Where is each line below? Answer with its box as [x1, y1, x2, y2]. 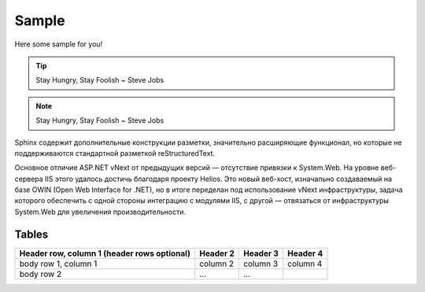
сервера [14, 174, 43, 183]
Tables [14, 227, 49, 241]
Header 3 [242, 248, 279, 259]
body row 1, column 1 [19, 258, 98, 269]
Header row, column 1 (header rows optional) [19, 248, 190, 259]
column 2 [199, 258, 235, 269]
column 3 [242, 258, 279, 269]
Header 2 [199, 248, 235, 259]
